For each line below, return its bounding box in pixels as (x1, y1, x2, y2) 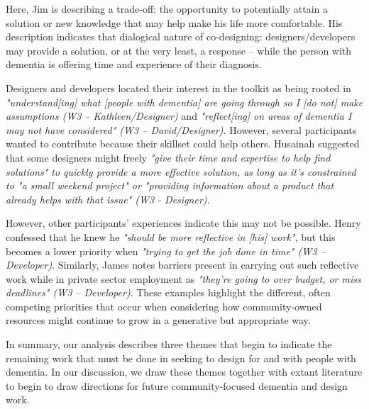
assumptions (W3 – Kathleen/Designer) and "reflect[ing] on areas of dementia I (6, 108, 352, 123)
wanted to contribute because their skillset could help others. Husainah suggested (6, 136, 360, 151)
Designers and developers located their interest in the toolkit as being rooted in (6, 80, 351, 95)
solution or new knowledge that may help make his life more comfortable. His (6, 15, 343, 30)
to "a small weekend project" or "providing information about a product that (6, 178, 334, 193)
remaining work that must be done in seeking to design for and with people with (6, 350, 356, 365)
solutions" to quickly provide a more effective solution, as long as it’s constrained (6, 164, 356, 179)
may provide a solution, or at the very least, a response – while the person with (6, 43, 352, 57)
